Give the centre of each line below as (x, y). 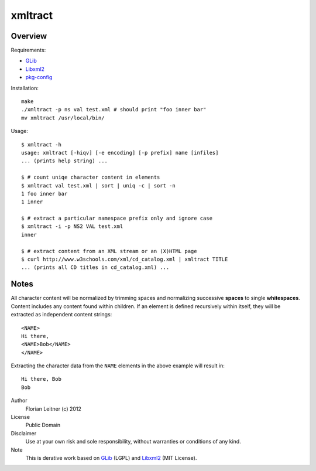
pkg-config (39, 77)
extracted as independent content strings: (61, 315)
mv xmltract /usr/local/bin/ (63, 118)
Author (19, 401)
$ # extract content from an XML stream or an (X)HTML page (109, 251)
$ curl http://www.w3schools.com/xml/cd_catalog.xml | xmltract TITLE (125, 260)
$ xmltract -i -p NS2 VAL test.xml (72, 226)
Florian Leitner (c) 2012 (54, 409)
